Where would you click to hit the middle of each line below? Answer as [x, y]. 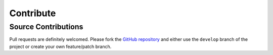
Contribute [33, 13]
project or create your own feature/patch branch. [60, 46]
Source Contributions [46, 27]
